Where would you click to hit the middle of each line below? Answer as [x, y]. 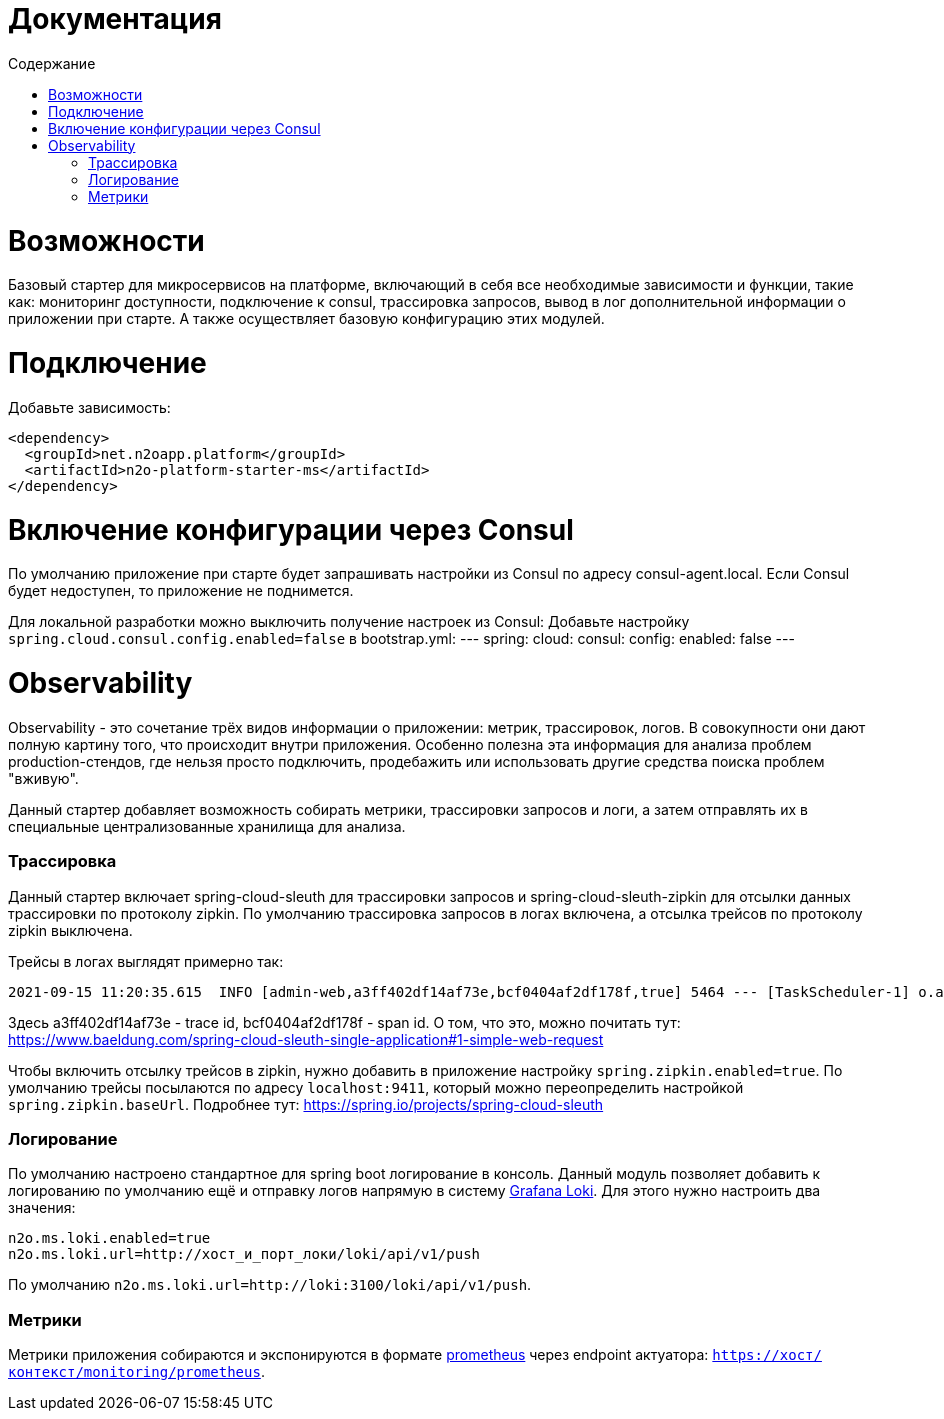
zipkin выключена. [70, 930]
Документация [115, 19]
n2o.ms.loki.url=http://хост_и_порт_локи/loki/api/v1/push [244, 1254]
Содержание [52, 63]
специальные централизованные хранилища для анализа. [207, 826]
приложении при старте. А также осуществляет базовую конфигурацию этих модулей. [306, 319]
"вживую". [43, 778]
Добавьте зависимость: [89, 407]
